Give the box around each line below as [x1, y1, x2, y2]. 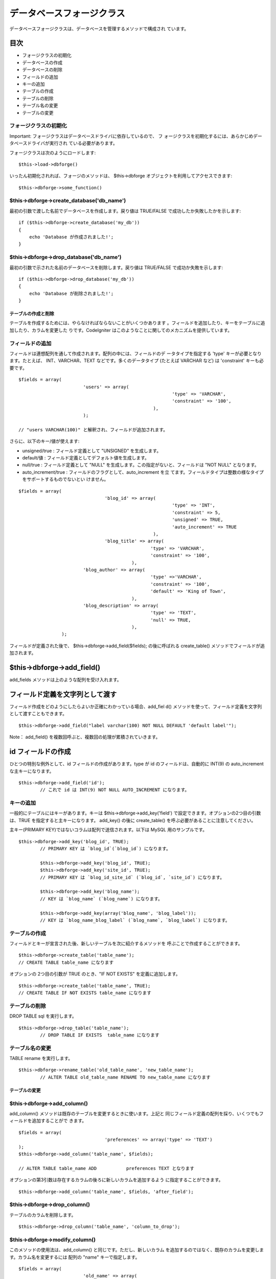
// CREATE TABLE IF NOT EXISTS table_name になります [18, 990, 152, 996]
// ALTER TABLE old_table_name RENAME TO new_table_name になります [40, 1074, 211, 1080]
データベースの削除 [22, 67, 63, 73]
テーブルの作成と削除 [9, 311, 55, 317]
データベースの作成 [22, 59, 63, 65]
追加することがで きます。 [31, 1118, 87, 1124]
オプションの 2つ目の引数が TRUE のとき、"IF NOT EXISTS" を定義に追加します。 [9, 971, 181, 977]
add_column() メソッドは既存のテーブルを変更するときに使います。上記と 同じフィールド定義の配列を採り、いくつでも [9, 1110, 259, 1116]
